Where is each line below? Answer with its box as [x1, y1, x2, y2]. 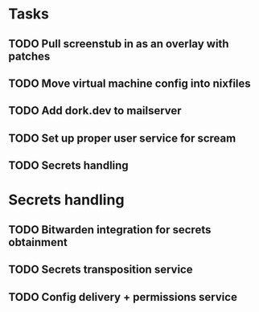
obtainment [8, 235, 68, 249]
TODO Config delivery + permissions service [8, 290, 237, 304]
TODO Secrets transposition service [8, 263, 193, 277]
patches [8, 49, 51, 63]
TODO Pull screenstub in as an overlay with [8, 37, 229, 51]
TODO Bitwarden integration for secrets [8, 223, 212, 236]
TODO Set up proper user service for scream [8, 131, 236, 145]
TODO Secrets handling [8, 158, 129, 173]
